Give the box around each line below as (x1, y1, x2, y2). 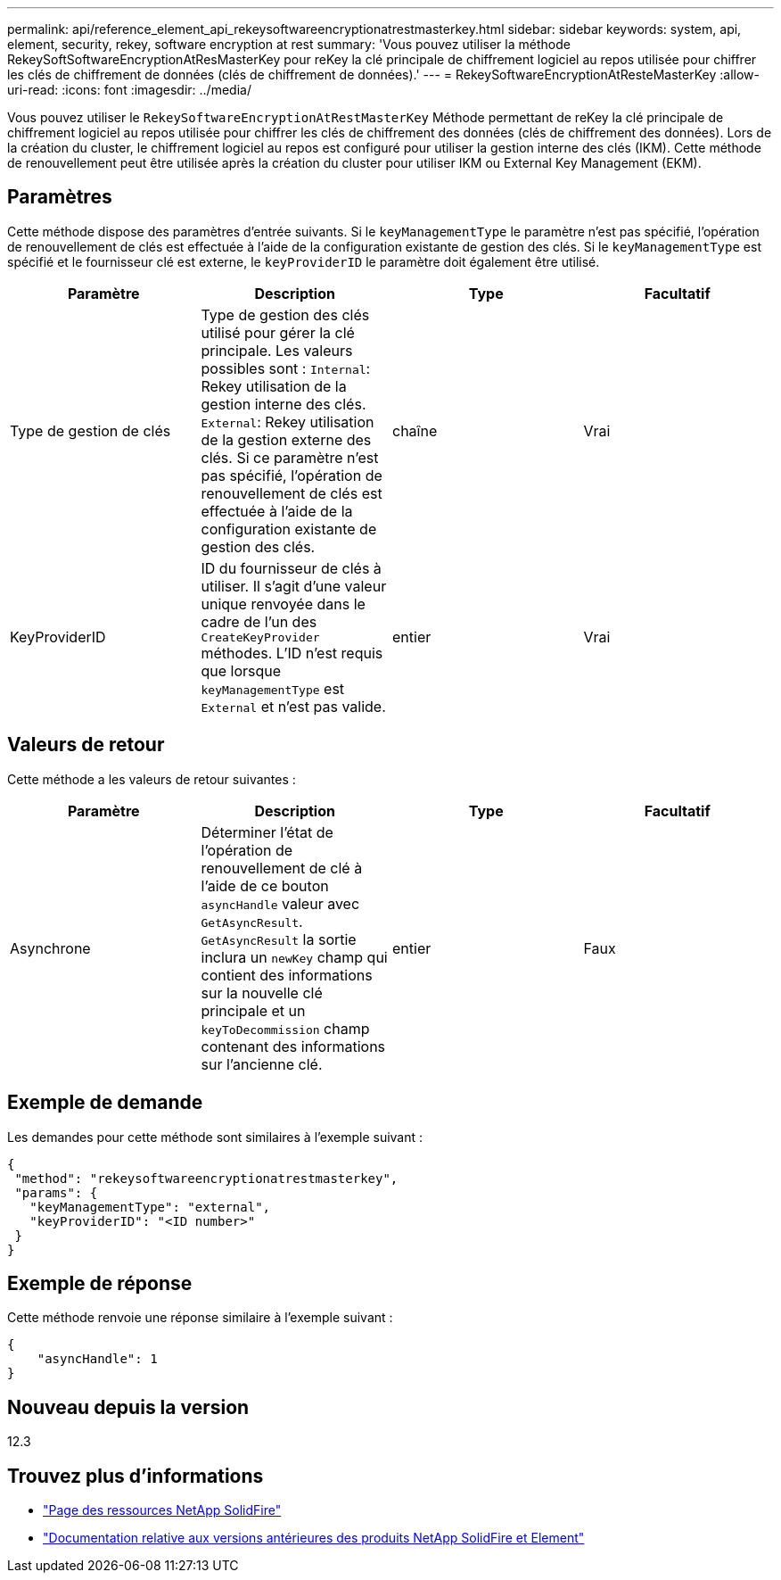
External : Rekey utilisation (201, 412, 374, 431)
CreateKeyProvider (201, 630, 320, 644)
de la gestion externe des (201, 430, 372, 449)
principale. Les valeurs (201, 341, 353, 360)
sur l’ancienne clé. (201, 1055, 323, 1073)
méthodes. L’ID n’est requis (201, 643, 383, 662)
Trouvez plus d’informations (7, 1464, 264, 1487)
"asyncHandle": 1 (37, 1352, 158, 1367)
